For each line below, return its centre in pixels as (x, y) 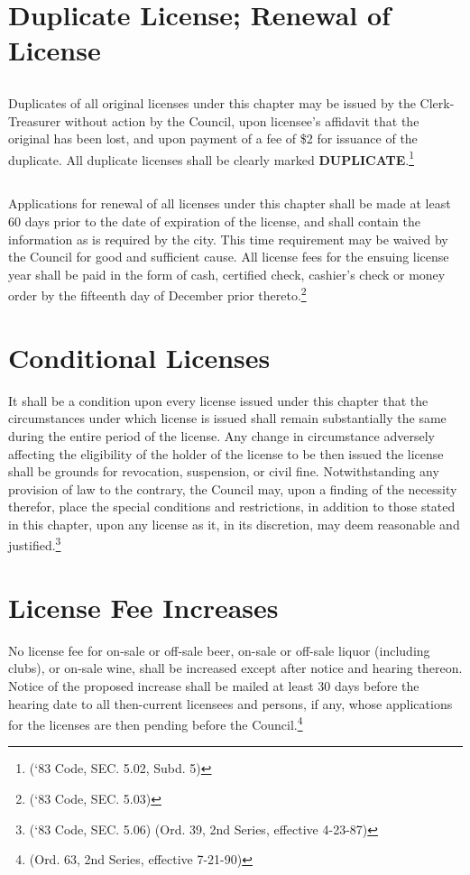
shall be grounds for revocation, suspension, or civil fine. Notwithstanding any (224, 471)
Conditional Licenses (139, 357)
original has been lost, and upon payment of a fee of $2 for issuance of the (213, 138)
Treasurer (35, 120)
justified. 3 (35, 544)
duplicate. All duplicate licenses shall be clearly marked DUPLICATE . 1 (211, 158)
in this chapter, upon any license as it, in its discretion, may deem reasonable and (234, 524)
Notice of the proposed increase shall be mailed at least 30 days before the (214, 686)
